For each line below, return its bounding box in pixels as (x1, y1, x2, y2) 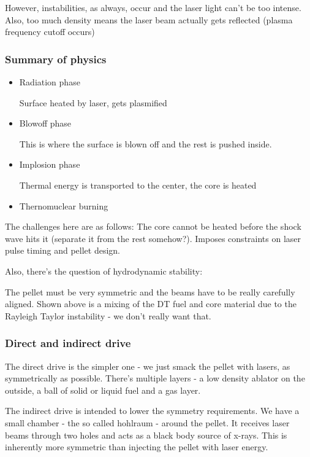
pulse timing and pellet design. (5, 244, 121, 257)
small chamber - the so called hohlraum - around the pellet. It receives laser (5, 416, 290, 429)
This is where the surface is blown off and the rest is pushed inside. (19, 137, 272, 150)
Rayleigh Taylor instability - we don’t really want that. (5, 309, 211, 322)
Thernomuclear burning (19, 199, 108, 212)
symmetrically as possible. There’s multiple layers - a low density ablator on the (5, 372, 305, 385)
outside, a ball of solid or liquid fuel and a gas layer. (5, 383, 201, 396)
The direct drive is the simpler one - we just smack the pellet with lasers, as (5, 359, 290, 372)
